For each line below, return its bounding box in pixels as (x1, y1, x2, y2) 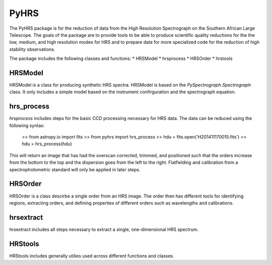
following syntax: (9, 122, 45, 128)
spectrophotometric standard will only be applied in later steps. (9, 166, 141, 172)
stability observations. (9, 46, 55, 52)
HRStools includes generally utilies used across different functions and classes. (9, 252, 175, 259)
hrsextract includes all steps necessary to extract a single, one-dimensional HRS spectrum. (9, 226, 199, 232)
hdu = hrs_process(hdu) (22, 141, 73, 147)
